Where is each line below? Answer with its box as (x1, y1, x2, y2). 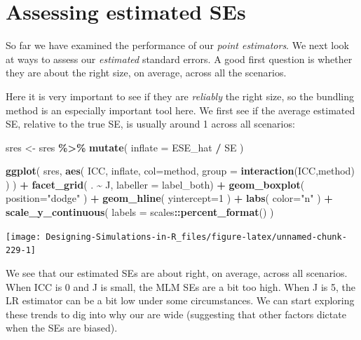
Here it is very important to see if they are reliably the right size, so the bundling (6, 88, 355, 103)
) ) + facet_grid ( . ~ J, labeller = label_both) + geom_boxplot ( (6, 177, 305, 191)
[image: (6, 231, 41, 242)
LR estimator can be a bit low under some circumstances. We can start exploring (6, 293, 355, 308)
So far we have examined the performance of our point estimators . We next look (6, 38, 349, 53)
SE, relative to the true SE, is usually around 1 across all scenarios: (6, 116, 295, 131)
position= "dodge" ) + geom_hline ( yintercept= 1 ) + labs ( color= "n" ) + (6, 191, 333, 205)
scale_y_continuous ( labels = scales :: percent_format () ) (6, 205, 274, 219)
